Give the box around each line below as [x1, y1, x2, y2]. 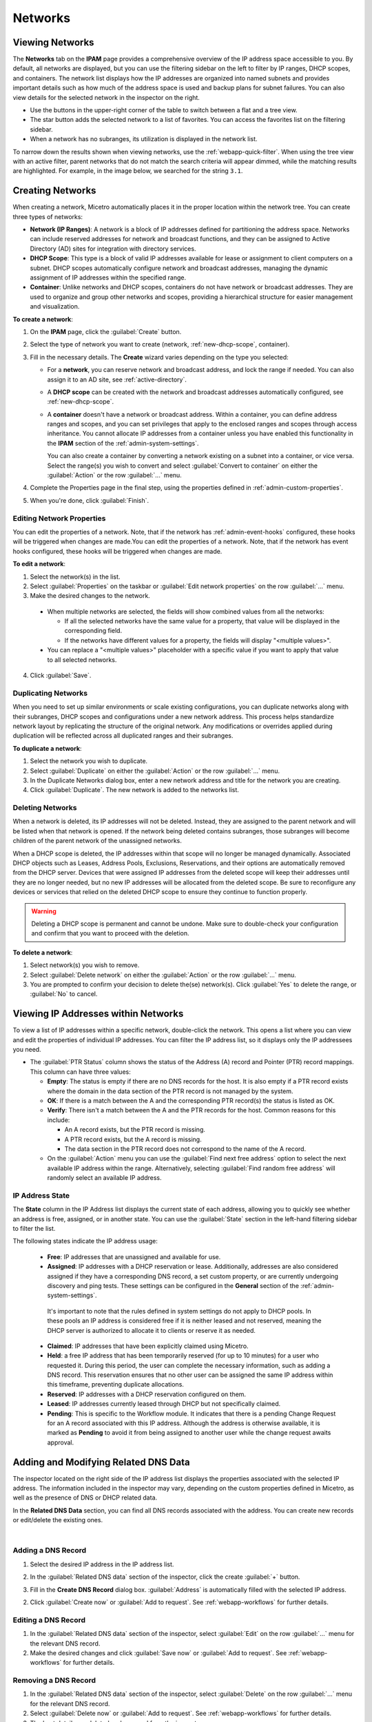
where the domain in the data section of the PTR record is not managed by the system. [47, 1087, 293, 1095]
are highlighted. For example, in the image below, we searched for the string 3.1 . [12, 167, 243, 175]
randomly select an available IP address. [47, 1174, 162, 1182]
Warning [31, 906, 56, 915]
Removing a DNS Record [12, 1676, 96, 1685]
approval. [47, 1438, 74, 1446]
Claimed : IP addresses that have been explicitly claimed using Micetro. [47, 1342, 249, 1350]
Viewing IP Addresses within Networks [12, 1008, 184, 1019]
